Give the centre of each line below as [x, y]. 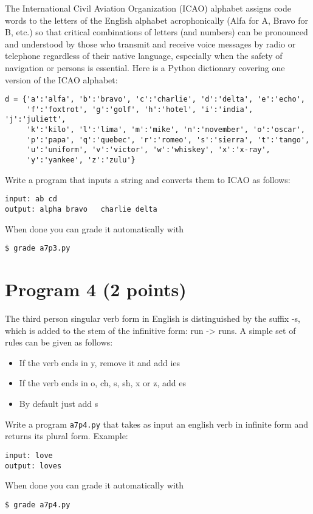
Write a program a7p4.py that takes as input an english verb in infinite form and [156, 424]
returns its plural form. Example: [67, 436]
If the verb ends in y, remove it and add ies [100, 362]
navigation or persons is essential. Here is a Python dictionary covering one [145, 67]
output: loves [33, 466]
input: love [29, 455]
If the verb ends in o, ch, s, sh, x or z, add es [102, 383]
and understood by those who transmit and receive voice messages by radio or [150, 43]
